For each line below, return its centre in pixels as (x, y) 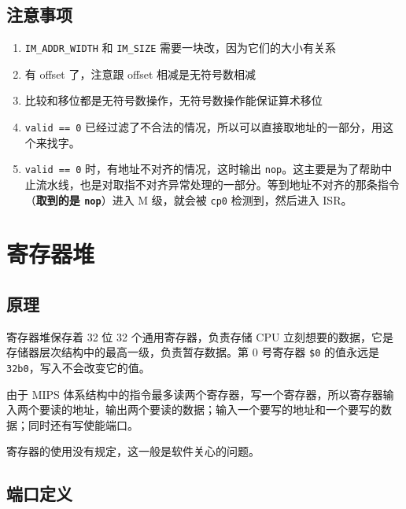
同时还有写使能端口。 (83, 424)
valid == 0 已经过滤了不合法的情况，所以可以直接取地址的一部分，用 (204, 127)
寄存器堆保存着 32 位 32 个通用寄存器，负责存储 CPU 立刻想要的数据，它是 (200, 336)
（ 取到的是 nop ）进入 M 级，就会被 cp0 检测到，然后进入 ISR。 (188, 199)
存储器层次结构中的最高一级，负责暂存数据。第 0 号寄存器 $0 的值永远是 (193, 352)
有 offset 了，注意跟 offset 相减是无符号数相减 (140, 74)
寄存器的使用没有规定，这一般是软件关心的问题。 (133, 451)
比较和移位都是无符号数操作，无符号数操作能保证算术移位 (173, 100)
